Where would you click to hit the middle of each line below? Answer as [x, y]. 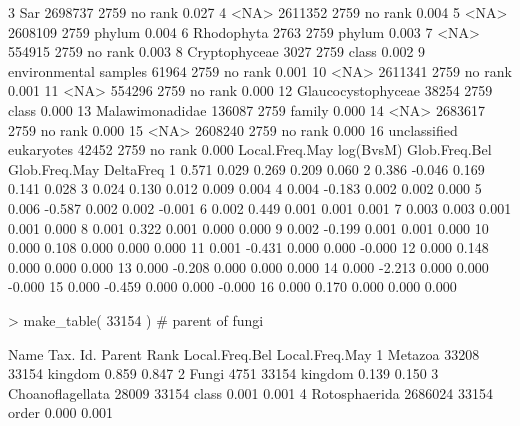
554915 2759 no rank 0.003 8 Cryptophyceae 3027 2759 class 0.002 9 [217, 51]
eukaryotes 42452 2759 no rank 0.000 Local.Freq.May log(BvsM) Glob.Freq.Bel [250, 149]
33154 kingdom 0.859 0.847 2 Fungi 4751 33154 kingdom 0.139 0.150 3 [223, 373]
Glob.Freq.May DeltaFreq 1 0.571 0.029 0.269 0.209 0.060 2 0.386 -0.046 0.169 [246, 168]
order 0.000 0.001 [61, 412]
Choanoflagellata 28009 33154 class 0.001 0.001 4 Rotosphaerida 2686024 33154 [250, 392]
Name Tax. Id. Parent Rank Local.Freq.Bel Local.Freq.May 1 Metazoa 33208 [244, 353]
